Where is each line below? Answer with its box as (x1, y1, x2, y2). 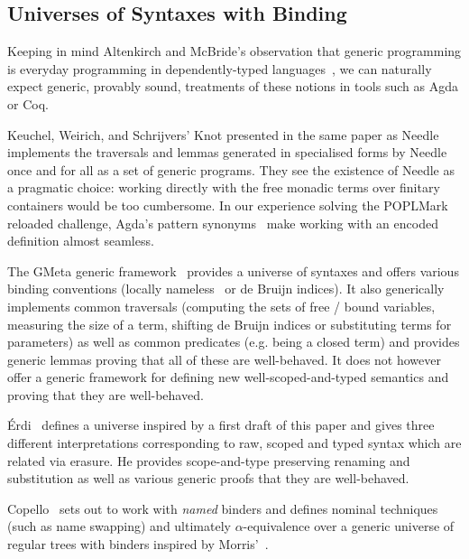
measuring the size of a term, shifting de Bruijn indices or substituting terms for (7, 314, 452, 333)
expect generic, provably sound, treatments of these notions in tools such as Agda (7, 77, 458, 96)
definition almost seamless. (7, 231, 154, 250)
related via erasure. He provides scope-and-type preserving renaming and (7, 451, 410, 470)
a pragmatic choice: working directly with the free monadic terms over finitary (7, 178, 440, 197)
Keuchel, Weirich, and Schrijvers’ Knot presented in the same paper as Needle (7, 125, 439, 144)
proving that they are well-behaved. (7, 385, 204, 404)
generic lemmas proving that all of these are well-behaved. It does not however (7, 349, 441, 368)
